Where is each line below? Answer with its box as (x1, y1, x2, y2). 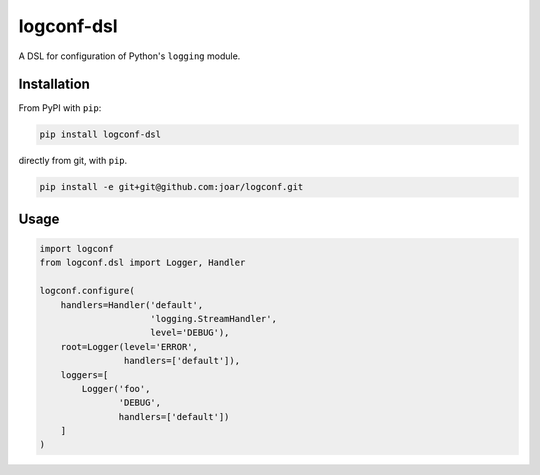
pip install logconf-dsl (39, 129, 162, 140)
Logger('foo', (81, 383, 151, 394)
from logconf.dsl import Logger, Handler (39, 257, 246, 269)
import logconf (39, 243, 114, 254)
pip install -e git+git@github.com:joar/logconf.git (39, 181, 304, 193)
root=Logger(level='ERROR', (60, 341, 199, 352)
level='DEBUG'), (150, 327, 230, 339)
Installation (18, 76, 90, 93)
